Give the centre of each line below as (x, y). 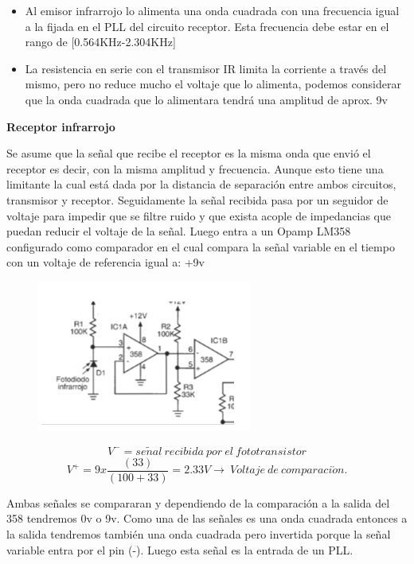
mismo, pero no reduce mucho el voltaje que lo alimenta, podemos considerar (213, 84)
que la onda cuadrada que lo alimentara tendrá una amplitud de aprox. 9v (207, 99)
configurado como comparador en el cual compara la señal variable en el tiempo (201, 246)
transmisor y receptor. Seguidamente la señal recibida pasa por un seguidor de (197, 199)
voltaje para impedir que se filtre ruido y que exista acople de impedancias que (199, 215)
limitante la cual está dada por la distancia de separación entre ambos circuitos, (201, 184)
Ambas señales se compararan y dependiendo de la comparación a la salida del (198, 502)
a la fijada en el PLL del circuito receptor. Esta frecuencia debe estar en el (207, 26)
